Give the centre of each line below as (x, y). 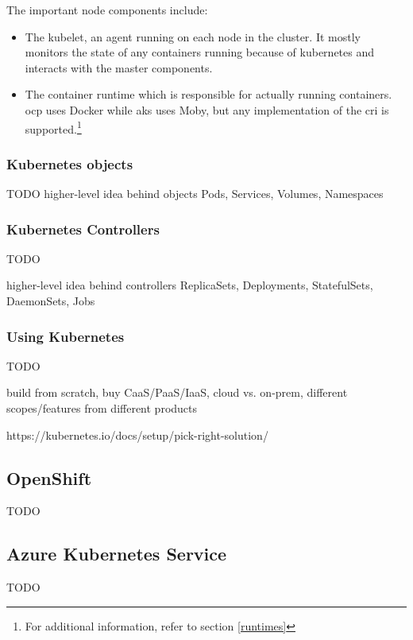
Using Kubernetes (66, 336)
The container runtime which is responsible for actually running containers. (208, 94)
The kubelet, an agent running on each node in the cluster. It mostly (193, 36)
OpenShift (49, 477)
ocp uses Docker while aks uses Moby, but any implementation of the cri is (207, 109)
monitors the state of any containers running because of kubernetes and (200, 52)
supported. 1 (53, 127)
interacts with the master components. (119, 67)
